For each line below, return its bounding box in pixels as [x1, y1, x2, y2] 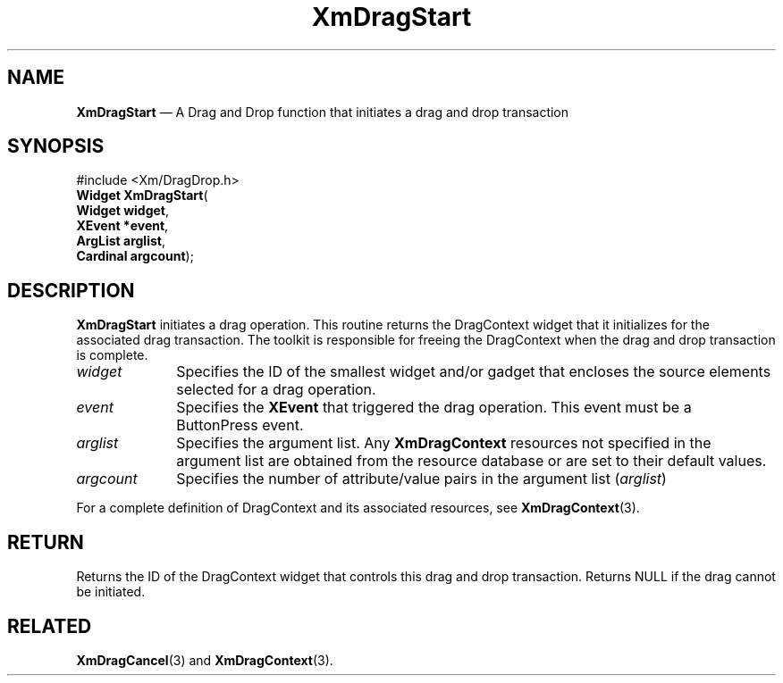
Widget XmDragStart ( [76, 187, 208, 204]
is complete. [76, 347, 148, 363]
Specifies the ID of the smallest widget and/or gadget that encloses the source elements [176, 362, 771, 381]
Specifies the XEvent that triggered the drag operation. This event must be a [176, 398, 692, 417]
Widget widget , [76, 203, 170, 219]
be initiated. [76, 584, 146, 600]
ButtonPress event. [176, 416, 304, 435]
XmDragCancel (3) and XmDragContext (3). [76, 652, 333, 668]
